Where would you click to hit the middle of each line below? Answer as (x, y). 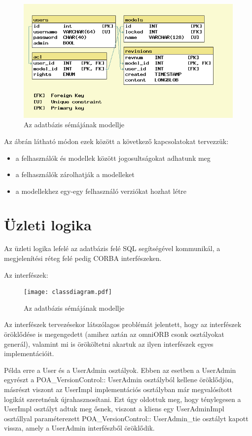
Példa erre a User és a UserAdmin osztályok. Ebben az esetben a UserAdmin (120, 370)
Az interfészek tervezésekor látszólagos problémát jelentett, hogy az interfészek (123, 324)
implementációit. (29, 353)
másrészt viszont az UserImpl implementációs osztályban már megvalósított (118, 389)
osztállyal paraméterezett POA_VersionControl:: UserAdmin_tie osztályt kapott (126, 418)
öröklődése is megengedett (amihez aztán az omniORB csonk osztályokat (114, 334)
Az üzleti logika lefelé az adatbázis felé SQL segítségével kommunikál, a (112, 248)
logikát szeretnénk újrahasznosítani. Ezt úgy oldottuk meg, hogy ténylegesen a (123, 399)
